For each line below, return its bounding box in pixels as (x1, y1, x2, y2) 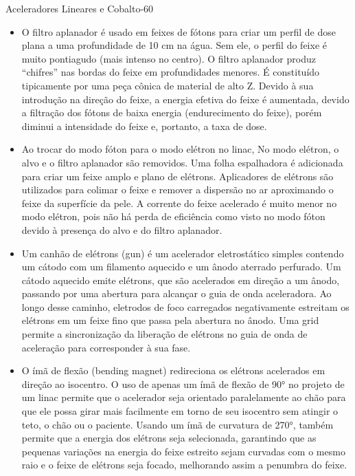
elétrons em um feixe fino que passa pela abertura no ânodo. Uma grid (21, 313, 319, 327)
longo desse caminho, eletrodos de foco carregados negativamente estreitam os (21, 299, 350, 314)
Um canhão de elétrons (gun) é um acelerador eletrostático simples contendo (21, 246, 344, 260)
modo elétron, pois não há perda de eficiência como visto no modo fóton (21, 209, 325, 224)
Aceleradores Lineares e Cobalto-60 (5, 1, 154, 15)
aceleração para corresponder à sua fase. (21, 340, 191, 354)
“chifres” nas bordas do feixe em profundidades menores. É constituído (21, 65, 320, 79)
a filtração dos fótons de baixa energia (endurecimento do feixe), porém (21, 105, 322, 120)
